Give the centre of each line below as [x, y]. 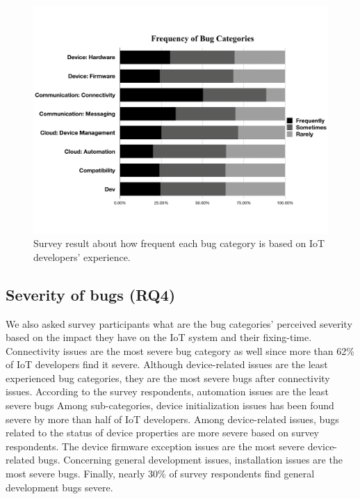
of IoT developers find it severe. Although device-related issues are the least [167, 364]
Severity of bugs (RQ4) [91, 294]
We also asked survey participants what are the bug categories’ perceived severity [179, 323]
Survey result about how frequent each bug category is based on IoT [179, 243]
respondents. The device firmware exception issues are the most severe [155, 446]
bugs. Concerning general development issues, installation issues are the [190, 460]
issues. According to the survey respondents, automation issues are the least [167, 391]
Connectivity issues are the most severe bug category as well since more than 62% [180, 350]
